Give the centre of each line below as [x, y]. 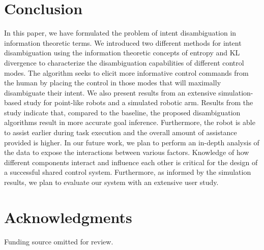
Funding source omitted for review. [59, 241]
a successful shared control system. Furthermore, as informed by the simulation [128, 172]
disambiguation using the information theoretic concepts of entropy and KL [122, 53]
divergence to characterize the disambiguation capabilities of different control [124, 62]
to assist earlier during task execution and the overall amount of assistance [121, 132]
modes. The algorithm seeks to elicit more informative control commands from [126, 72]
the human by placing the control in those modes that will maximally [113, 83]
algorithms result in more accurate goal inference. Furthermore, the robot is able [130, 122]
